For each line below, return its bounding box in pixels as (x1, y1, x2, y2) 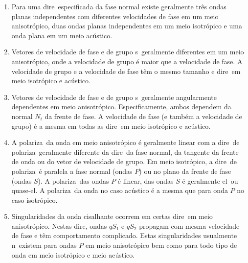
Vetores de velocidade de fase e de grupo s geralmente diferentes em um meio (11, 47, 244, 57)
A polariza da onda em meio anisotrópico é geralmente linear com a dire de (11, 137, 240, 147)
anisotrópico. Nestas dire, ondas (11, 220, 107, 231)
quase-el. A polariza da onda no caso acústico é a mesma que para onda (11, 185, 228, 195)
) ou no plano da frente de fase (139, 166, 231, 176)
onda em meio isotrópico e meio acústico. (11, 249, 135, 260)
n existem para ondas (11, 240, 77, 250)
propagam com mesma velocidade (139, 220, 240, 231)
